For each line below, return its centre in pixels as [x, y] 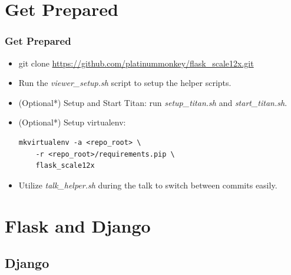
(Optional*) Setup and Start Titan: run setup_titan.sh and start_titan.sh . [153, 102]
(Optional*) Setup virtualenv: [72, 122]
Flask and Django [78, 225]
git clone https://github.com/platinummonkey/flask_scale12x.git [136, 63]
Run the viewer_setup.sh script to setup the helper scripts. [125, 83]
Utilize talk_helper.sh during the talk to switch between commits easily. [148, 185]
